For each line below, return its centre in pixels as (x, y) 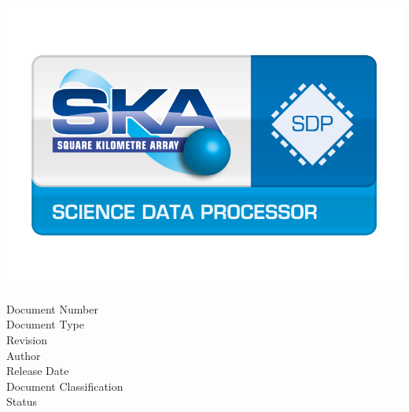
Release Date (38, 371)
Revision (27, 339)
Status (22, 401)
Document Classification (65, 386)
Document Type (45, 324)
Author (24, 355)
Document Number (52, 308)
